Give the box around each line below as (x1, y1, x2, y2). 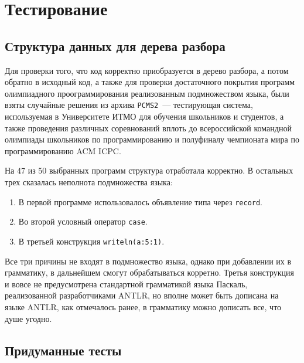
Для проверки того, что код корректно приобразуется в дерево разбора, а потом (5, 64, 289, 76)
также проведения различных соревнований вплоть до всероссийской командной (5, 121, 292, 134)
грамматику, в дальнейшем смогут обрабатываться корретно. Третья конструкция (5, 266, 294, 279)
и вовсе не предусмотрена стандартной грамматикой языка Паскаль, (5, 277, 248, 290)
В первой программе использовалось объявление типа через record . (18, 195, 263, 208)
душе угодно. (5, 312, 52, 324)
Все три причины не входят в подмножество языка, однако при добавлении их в (5, 255, 292, 267)
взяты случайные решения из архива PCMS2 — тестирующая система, (5, 99, 253, 111)
